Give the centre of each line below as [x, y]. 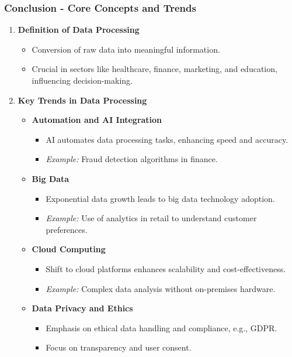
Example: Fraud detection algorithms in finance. [132, 159]
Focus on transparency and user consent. [119, 347]
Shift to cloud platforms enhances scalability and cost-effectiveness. [166, 268]
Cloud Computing [69, 249]
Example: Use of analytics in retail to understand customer [151, 218]
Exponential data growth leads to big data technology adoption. [160, 198]
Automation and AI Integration [97, 120]
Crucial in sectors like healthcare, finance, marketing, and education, [154, 69]
